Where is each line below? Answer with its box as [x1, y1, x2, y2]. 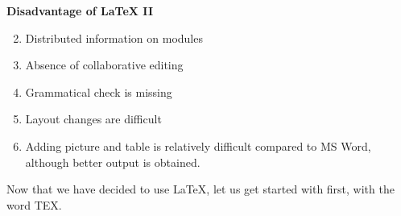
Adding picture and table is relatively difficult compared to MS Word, [25, 137, 371, 154]
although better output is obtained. [25, 153, 200, 170]
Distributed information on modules [25, 29, 203, 46]
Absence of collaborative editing [25, 56, 184, 73]
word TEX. [6, 196, 62, 213]
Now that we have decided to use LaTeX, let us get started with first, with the [6, 181, 395, 197]
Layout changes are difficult [25, 110, 162, 127]
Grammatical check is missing [25, 83, 172, 100]
